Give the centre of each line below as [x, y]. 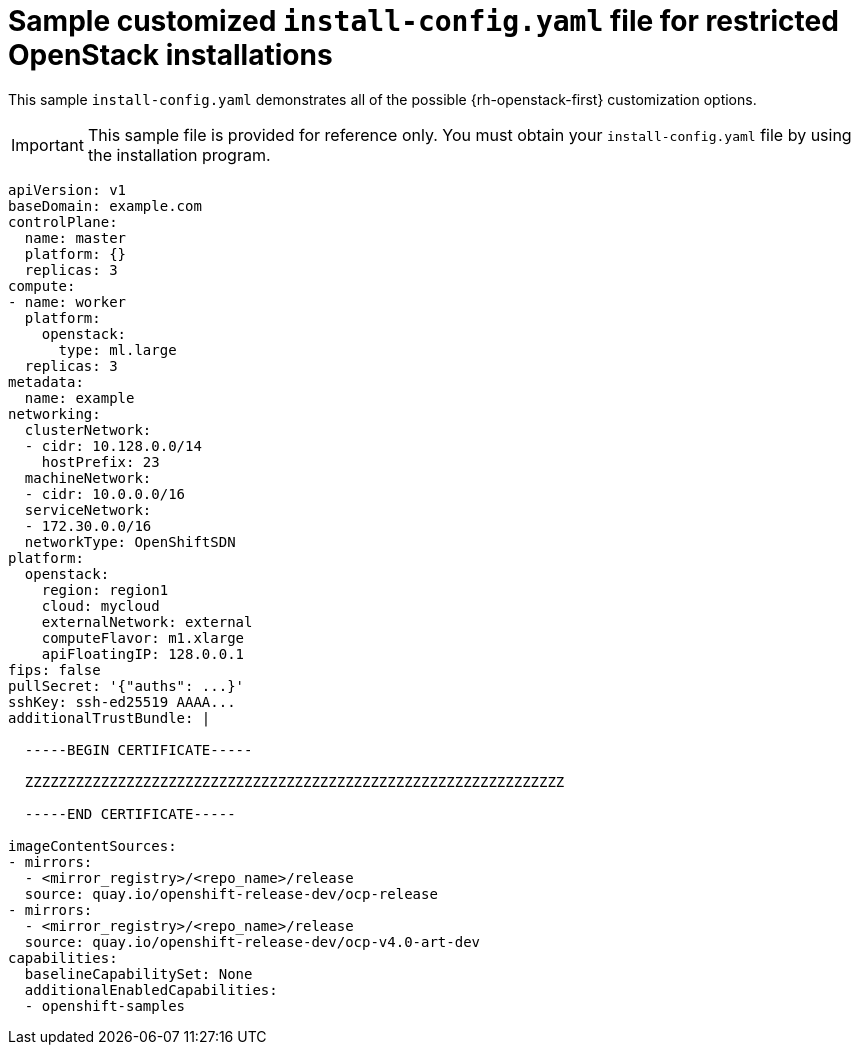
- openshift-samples [105, 1005]
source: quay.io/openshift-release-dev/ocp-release [231, 893]
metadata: [46, 381]
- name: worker [67, 301]
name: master [75, 237]
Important [47, 144]
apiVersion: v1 [67, 189]
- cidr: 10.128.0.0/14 [113, 445]
